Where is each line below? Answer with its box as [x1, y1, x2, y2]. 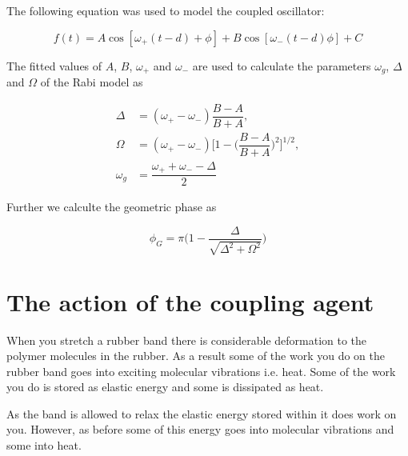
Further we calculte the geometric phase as [6, 198, 217, 215]
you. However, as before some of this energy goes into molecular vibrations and [6, 421, 394, 438]
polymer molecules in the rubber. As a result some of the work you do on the [6, 347, 385, 364]
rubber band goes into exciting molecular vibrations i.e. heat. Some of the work [6, 362, 396, 379]
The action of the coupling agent [6, 285, 374, 318]
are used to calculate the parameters [192, 57, 371, 74]
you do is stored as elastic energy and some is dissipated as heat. [6, 378, 324, 395]
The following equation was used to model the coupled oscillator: [6, 2, 325, 18]
